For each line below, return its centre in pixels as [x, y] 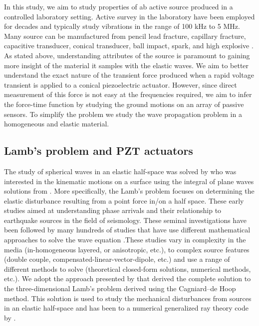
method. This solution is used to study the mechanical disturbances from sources [128, 298]
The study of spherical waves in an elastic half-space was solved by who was [120, 171]
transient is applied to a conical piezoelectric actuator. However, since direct [121, 84]
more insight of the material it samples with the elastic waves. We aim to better [127, 65]
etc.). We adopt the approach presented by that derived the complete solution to [128, 278]
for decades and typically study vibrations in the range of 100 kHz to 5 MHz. [122, 26]
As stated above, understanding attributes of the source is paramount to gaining [127, 55]
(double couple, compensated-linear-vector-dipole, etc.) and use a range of [117, 259]
